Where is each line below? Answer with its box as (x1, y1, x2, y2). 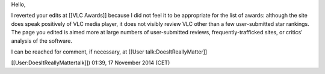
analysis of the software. (11, 37, 72, 45)
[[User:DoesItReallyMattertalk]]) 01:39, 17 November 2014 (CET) (11, 59, 170, 66)
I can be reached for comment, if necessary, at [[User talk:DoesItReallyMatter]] (11, 48, 208, 55)
